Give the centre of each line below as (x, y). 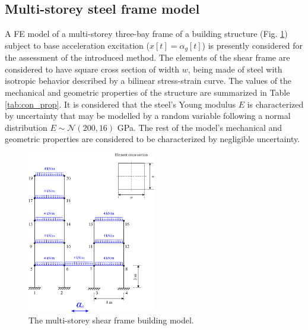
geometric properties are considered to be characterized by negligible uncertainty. (153, 139)
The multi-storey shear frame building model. (111, 320)
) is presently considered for (253, 45)
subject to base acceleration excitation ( (77, 45)
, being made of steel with (235, 69)
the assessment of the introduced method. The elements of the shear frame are (147, 57)
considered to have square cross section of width (92, 69)
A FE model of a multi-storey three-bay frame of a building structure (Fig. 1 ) (146, 34)
